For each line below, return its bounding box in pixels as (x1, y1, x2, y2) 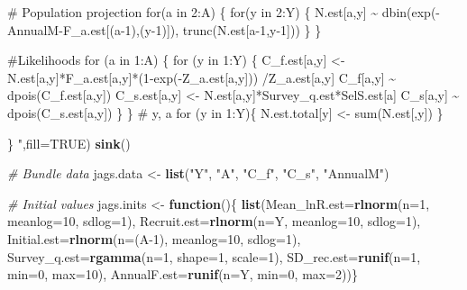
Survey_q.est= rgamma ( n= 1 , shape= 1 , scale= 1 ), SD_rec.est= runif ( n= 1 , (7, 247, 421, 266)
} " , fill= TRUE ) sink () (7, 133, 131, 152)
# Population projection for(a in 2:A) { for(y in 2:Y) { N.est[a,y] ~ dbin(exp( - (7, 3, 441, 21)
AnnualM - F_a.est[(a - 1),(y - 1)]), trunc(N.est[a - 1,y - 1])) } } (7, 20, 322, 39)
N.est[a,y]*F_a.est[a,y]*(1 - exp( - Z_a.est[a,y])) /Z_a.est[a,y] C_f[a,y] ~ (7, 68, 397, 86)
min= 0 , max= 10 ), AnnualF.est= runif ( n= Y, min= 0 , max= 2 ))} (7, 265, 358, 284)
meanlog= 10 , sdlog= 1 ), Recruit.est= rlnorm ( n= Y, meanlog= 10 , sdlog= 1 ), (7, 212, 421, 231)
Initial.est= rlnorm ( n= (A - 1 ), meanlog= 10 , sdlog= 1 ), (7, 229, 301, 248)
